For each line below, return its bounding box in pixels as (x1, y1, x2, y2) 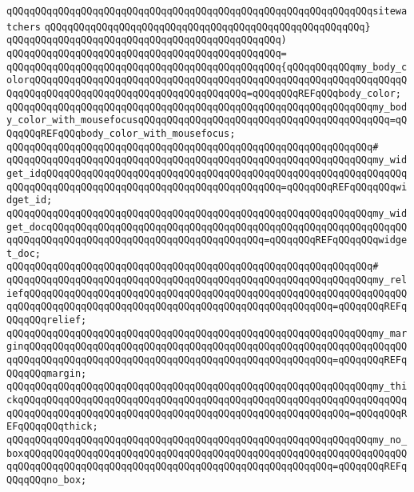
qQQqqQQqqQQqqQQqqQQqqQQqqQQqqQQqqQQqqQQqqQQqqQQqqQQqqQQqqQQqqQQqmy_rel (6, 274, 408, 286)
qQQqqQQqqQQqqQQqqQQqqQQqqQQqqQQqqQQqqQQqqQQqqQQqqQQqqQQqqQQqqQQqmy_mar (6, 327, 408, 339)
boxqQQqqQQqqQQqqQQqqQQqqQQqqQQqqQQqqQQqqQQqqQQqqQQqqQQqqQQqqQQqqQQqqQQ (6, 447, 408, 459)
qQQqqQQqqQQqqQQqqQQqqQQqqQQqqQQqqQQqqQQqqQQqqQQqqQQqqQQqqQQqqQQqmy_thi (6, 381, 408, 393)
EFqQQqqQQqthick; (6, 421, 98, 433)
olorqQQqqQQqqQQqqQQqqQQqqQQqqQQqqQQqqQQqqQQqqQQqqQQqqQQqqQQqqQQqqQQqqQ (6, 74, 408, 86)
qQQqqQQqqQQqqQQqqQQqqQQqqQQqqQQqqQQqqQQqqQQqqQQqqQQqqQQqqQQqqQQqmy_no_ (6, 434, 408, 446)
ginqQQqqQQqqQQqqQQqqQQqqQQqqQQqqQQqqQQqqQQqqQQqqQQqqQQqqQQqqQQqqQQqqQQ (6, 341, 408, 353)
